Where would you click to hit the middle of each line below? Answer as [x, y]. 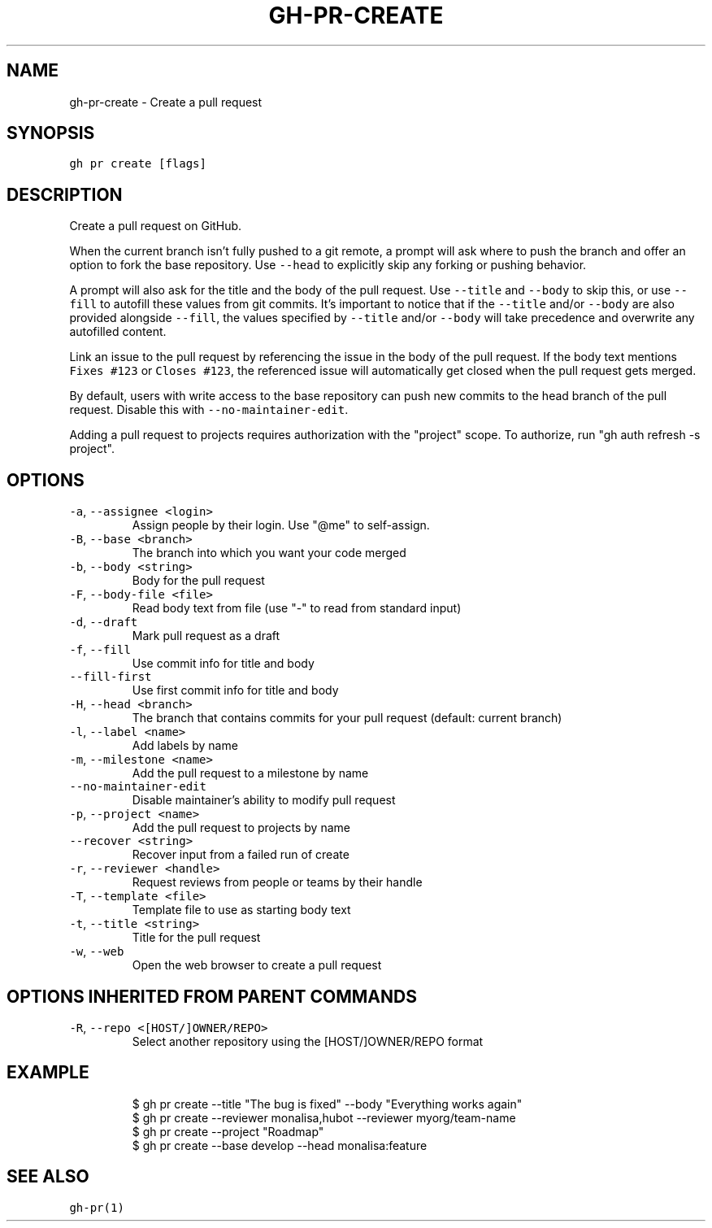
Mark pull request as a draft [206, 636]
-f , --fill [100, 650]
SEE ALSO [48, 1177]
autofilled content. [118, 332]
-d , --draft [104, 622]
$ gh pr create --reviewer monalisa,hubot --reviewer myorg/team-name [324, 1117]
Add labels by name [185, 746]
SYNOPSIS [51, 133]
